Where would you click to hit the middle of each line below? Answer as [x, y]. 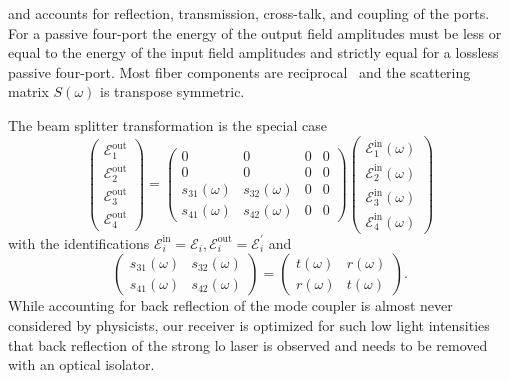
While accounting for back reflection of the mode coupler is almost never [230, 305]
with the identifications [79, 242]
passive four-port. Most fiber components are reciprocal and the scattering [239, 71]
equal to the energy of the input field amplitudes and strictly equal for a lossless [253, 52]
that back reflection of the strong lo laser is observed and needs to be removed [248, 344]
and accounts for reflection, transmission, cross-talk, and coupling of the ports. [249, 13]
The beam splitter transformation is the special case [167, 124]
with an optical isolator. [81, 364]
